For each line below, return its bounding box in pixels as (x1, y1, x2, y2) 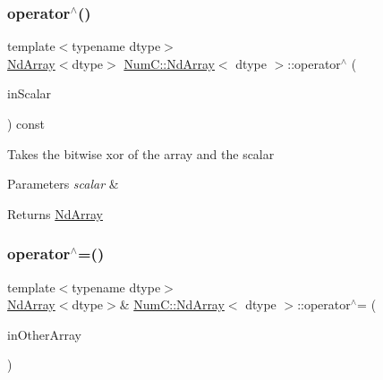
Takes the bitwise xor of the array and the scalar (7, 144, 275, 163)
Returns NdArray (7, 204, 103, 223)
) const (7, 114, 46, 132)
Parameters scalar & (7, 174, 119, 193)
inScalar (7, 84, 52, 103)
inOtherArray (7, 325, 81, 343)
